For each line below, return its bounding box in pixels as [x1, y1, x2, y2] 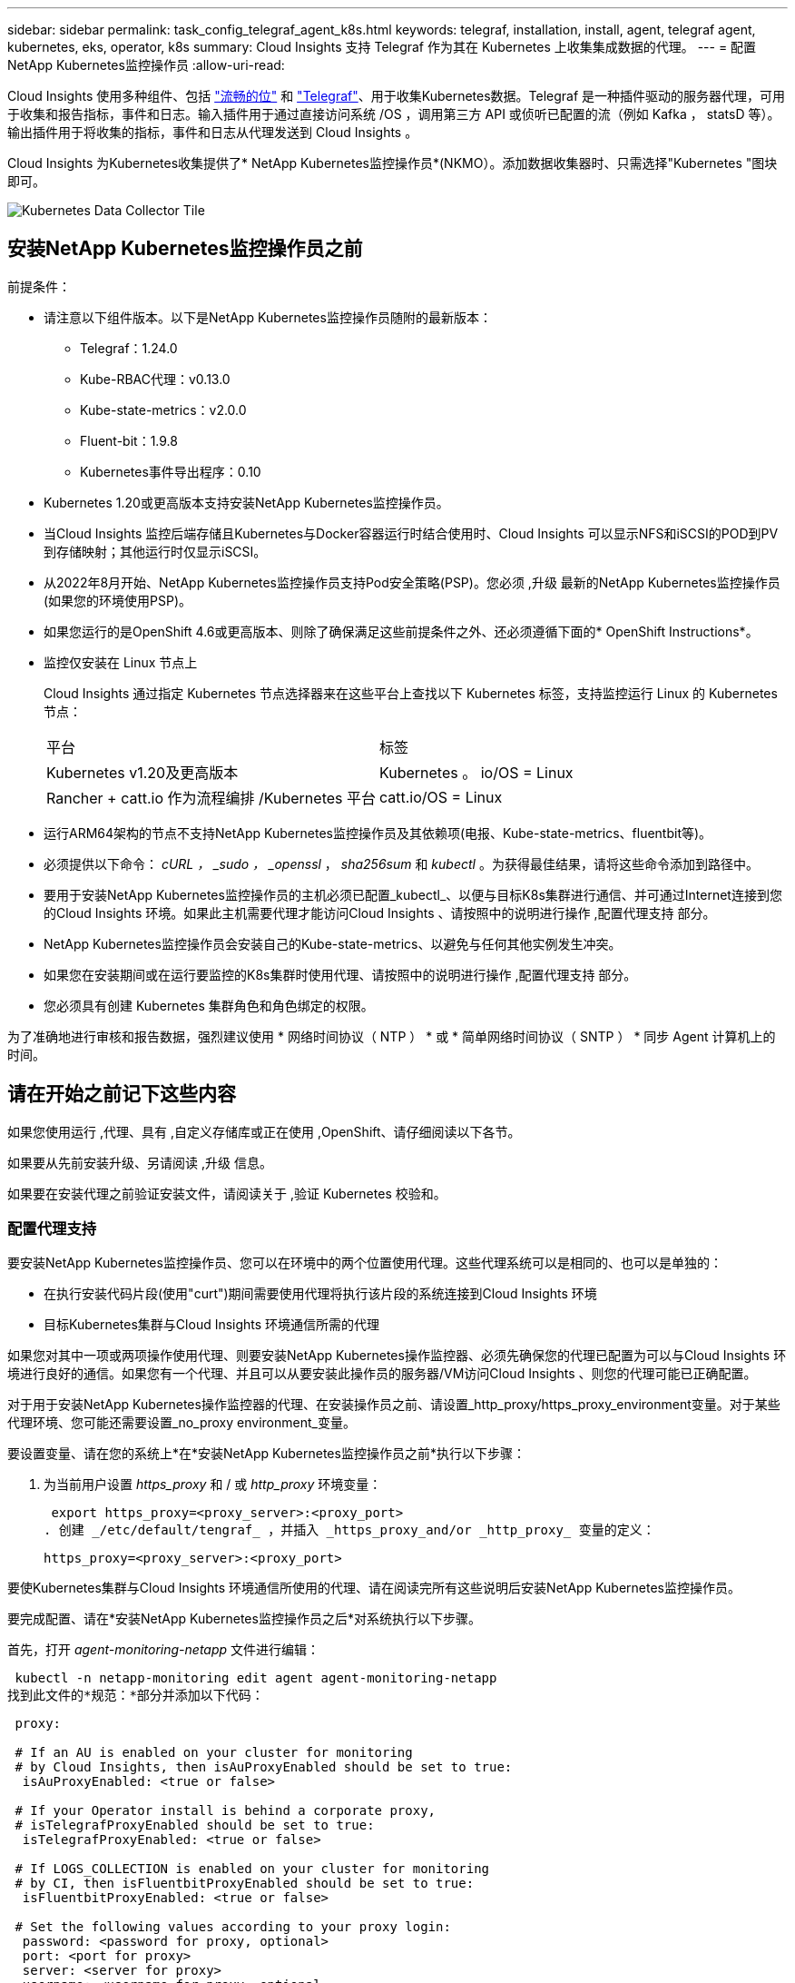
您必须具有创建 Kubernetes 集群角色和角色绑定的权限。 [44, 997, 374, 1013]
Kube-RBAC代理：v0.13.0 [80, 370, 231, 387]
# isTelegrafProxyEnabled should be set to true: [15, 1818, 375, 1833]
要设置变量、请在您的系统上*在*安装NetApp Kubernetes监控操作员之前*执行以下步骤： [7, 1445, 525, 1462]
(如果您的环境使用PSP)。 [44, 592, 192, 608]
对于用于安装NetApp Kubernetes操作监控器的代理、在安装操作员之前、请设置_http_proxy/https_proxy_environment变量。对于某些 [7, 1396, 780, 1413]
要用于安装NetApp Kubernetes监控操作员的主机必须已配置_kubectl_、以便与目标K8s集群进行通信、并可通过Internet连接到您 [44, 886, 782, 903]
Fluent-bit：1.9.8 [80, 432, 178, 449]
